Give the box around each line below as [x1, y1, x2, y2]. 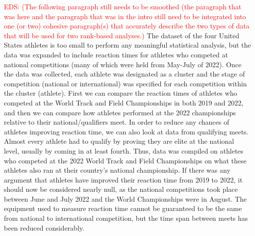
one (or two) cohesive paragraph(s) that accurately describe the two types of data [4, 21, 250, 31]
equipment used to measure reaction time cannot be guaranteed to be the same [4, 203, 242, 213]
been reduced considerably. [4, 222, 84, 233]
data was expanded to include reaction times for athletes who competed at [4, 49, 228, 59]
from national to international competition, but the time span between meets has [4, 213, 248, 223]
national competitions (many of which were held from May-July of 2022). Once [4, 59, 242, 69]
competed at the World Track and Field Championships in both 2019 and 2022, [4, 97, 244, 107]
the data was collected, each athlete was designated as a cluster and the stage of [4, 69, 245, 79]
